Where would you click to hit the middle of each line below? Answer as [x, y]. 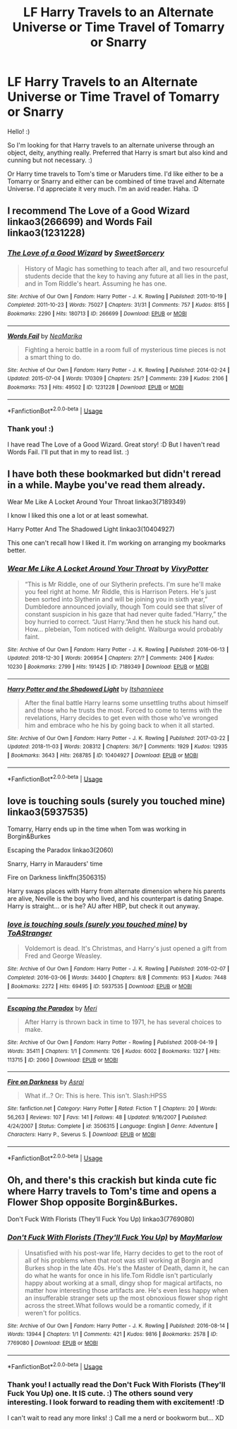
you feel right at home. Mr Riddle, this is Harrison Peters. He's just [120, 591]
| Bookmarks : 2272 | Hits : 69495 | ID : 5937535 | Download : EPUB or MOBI [100, 986]
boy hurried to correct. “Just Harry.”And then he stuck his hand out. [122, 621]
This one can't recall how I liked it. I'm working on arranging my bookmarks [116, 543]
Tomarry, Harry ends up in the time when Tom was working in [97, 829]
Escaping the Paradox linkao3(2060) [61, 850]
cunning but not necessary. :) [50, 160]
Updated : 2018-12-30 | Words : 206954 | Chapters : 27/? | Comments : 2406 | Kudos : [111, 658]
